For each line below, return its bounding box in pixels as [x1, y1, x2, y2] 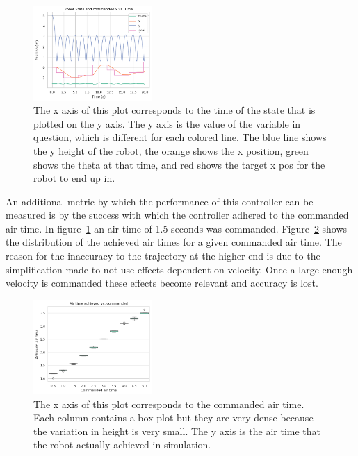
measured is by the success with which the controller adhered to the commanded [6, 208, 349, 222]
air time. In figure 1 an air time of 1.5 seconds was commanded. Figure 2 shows [6, 221, 348, 235]
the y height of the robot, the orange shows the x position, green [33, 143, 309, 158]
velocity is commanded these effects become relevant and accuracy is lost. [6, 276, 318, 290]
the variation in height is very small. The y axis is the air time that [33, 423, 321, 438]
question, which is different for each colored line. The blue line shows [33, 130, 327, 144]
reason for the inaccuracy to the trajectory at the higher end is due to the [6, 248, 320, 263]
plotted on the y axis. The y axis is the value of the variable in [33, 116, 301, 130]
